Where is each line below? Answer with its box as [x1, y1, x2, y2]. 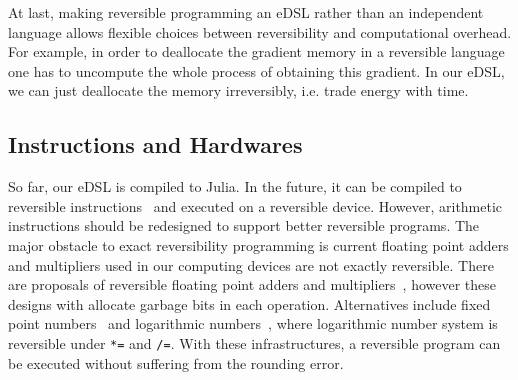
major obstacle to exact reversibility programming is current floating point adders [8, 234, 509, 255]
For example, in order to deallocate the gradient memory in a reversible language [8, 41, 505, 62]
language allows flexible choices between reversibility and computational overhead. [8, 21, 512, 42]
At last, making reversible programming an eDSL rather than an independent [8, 2, 484, 22]
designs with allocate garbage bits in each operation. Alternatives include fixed [8, 293, 491, 314]
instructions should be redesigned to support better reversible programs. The [8, 215, 480, 236]
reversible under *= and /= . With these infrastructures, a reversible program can [8, 332, 501, 353]
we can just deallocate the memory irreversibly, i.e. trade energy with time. [8, 80, 469, 101]
